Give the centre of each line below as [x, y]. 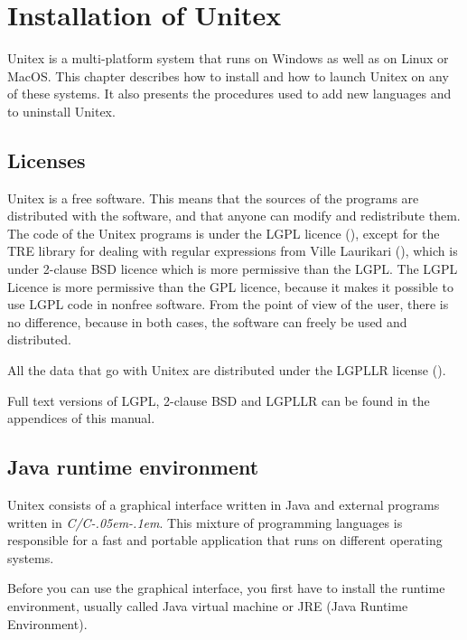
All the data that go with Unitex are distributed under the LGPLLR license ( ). [227, 370]
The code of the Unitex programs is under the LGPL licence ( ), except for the [224, 233]
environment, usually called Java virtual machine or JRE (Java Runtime [208, 606]
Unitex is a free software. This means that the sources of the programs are [213, 198]
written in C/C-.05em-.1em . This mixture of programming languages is [205, 522]
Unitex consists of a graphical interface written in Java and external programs [224, 505]
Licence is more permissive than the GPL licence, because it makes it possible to [230, 286]
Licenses [47, 160]
